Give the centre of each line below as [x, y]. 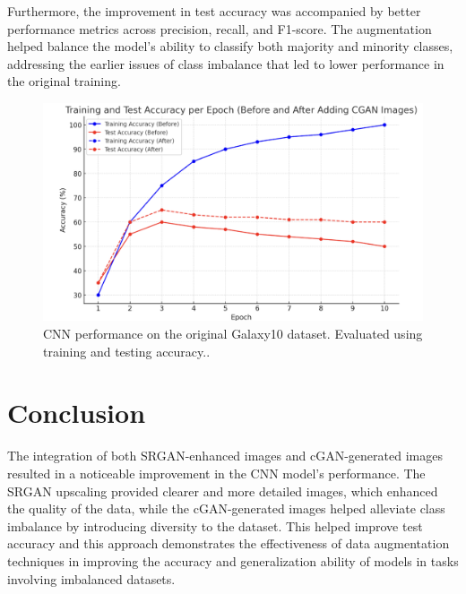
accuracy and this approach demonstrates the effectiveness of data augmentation [229, 543]
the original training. [64, 81]
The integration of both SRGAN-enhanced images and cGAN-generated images [225, 456]
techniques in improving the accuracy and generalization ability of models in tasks [233, 560]
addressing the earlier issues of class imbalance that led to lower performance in [226, 63]
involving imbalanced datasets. [91, 578]
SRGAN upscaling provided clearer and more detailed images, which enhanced [223, 491]
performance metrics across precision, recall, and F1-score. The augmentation [220, 28]
